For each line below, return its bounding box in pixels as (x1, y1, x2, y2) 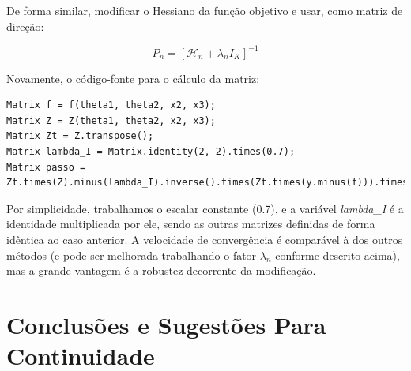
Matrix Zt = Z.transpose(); (6, 130, 154, 142)
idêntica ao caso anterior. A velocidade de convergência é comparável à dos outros (6, 231, 403, 248)
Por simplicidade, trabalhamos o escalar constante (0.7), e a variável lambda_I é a (6, 200, 404, 216)
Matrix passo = (6, 161, 86, 173)
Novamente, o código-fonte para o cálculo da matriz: (6, 69, 260, 86)
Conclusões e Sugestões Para (6, 309, 326, 340)
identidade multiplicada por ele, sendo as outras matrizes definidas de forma (6, 215, 375, 232)
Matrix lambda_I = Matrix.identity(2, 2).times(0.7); (6, 146, 296, 158)
